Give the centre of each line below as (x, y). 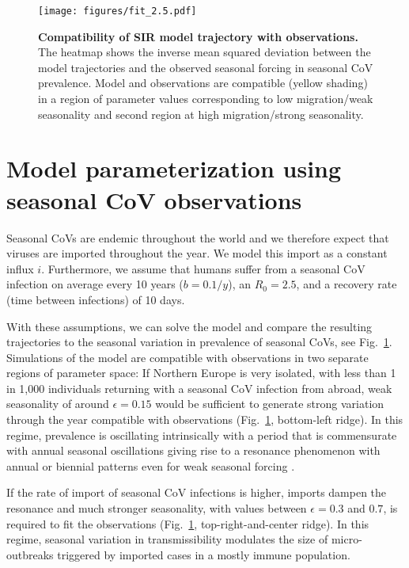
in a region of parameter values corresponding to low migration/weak (206, 99)
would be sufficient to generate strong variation (270, 404)
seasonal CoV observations (154, 199)
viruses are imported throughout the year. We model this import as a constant (197, 253)
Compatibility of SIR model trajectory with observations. (198, 36)
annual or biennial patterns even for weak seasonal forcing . (151, 465)
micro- (347, 539)
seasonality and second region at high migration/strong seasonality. (201, 114)
